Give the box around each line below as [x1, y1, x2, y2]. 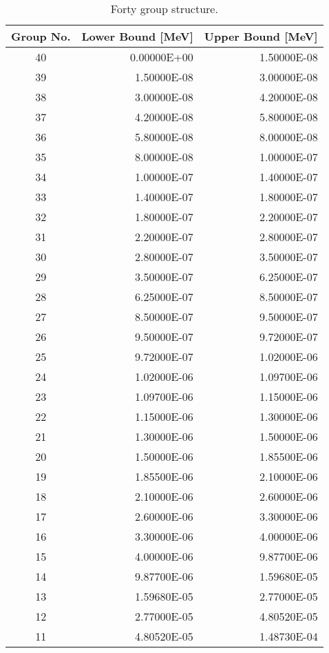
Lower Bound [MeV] [81, 28, 193, 44]
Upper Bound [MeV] [204, 28, 318, 44]
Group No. [11, 28, 71, 44]
